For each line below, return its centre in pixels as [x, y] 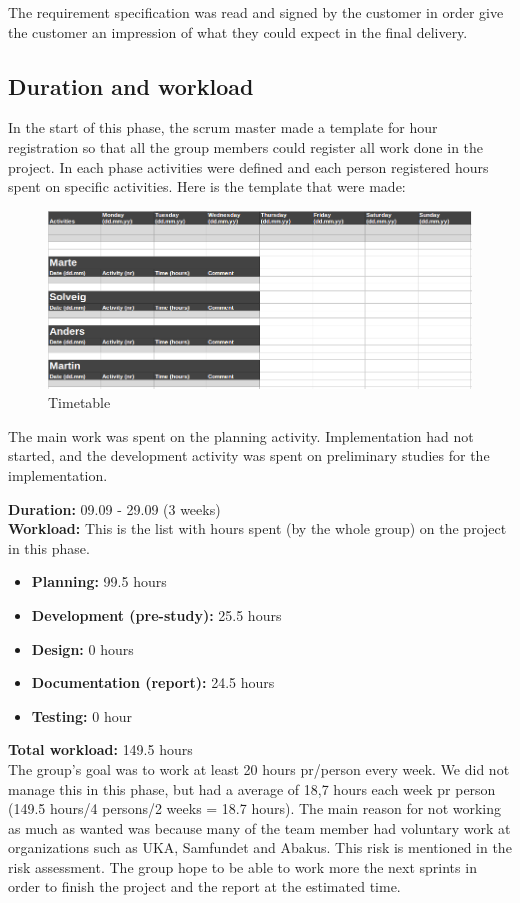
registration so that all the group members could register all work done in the [246, 146]
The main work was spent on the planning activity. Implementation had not [241, 435]
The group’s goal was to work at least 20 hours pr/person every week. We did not [259, 768]
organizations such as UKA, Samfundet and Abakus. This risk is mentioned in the [260, 847]
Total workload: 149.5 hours [100, 749]
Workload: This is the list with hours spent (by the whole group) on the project [257, 528]
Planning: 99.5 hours [99, 581]
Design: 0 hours [82, 648]
